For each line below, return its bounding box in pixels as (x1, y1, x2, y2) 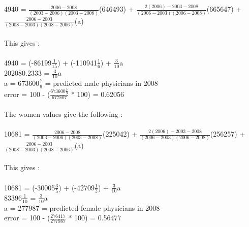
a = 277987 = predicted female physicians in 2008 (4, 202, 160, 213)
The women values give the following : (4, 108, 123, 119)
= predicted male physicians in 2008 (45, 77, 158, 88)
